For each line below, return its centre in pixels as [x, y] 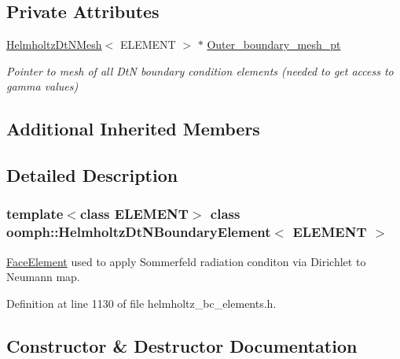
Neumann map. [43, 277]
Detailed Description [92, 175]
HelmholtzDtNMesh [54, 44]
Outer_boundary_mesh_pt [274, 44]
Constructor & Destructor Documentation [182, 345]
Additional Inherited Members [133, 129]
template [35, 214]
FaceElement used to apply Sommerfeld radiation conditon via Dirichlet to [186, 261]
